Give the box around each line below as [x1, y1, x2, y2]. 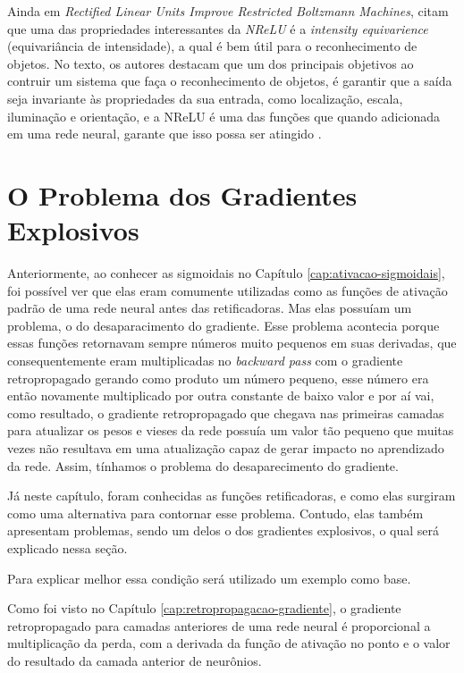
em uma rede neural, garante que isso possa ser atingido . [7, 124, 322, 143]
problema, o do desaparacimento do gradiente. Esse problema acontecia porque [7, 315, 440, 334]
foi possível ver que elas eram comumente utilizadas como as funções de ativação [7, 281, 448, 299]
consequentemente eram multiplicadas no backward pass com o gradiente [7, 351, 403, 370]
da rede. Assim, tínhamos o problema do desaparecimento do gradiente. [7, 456, 399, 475]
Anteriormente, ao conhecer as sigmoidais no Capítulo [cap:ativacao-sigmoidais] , [7, 264, 445, 282]
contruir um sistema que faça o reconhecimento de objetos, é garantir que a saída [7, 72, 452, 90]
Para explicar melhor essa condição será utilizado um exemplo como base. [7, 568, 411, 587]
